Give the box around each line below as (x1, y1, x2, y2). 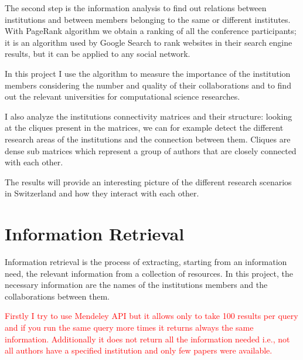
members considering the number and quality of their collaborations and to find (5, 79, 291, 91)
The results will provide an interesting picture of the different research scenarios (5, 175, 292, 188)
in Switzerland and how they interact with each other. (5, 187, 199, 199)
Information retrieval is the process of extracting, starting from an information (5, 256, 287, 268)
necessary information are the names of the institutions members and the (5, 279, 268, 291)
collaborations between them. (5, 290, 110, 302)
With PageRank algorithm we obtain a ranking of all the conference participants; (5, 25, 297, 37)
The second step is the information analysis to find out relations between (5, 2, 267, 13)
